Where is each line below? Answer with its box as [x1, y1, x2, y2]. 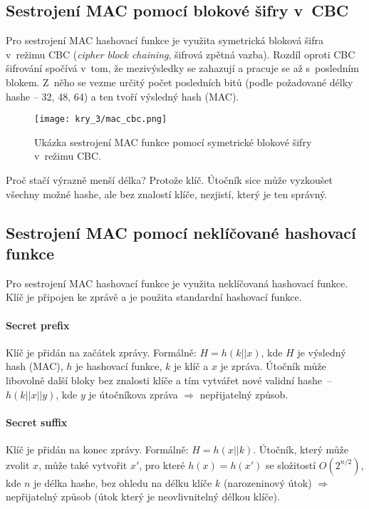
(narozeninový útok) [223, 475, 312, 490]
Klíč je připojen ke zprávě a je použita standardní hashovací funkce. [6, 289, 302, 304]
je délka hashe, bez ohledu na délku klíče [33, 475, 212, 490]
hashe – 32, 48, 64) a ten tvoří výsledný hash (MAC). [6, 88, 239, 103]
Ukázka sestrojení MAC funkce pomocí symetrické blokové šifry [34, 134, 312, 149]
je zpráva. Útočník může [220, 359, 326, 374]
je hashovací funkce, [75, 359, 162, 374]
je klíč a [174, 359, 209, 374]
